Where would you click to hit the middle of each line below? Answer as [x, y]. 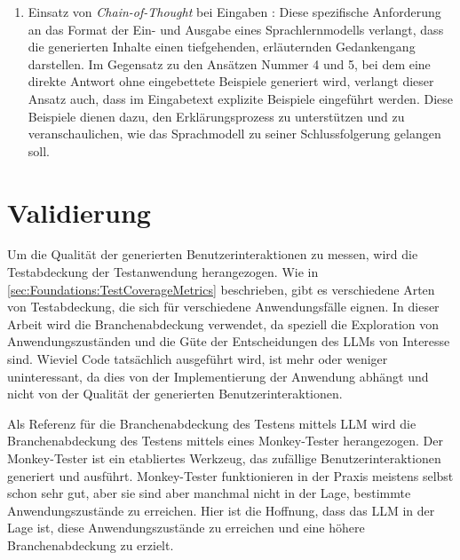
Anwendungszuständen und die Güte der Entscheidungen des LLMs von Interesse [229, 341]
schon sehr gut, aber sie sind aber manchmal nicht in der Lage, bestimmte [209, 493]
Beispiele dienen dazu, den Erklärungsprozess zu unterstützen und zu [216, 116]
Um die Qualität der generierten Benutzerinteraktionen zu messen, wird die [213, 254]
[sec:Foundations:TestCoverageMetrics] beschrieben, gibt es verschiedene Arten [221, 289]
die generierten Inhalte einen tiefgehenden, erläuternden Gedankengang [222, 47]
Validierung [79, 212]
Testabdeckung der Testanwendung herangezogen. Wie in [163, 272]
